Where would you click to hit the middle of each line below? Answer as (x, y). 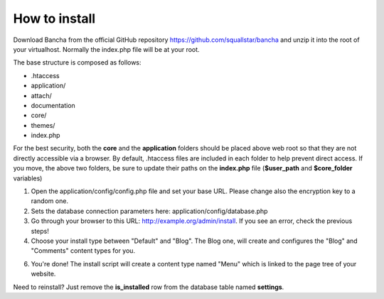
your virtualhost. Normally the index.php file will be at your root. (106, 49)
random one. (50, 201)
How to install (54, 18)
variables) (28, 178)
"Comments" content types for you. (83, 251)
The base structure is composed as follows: (77, 62)
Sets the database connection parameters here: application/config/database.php (149, 211)
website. (43, 274)
